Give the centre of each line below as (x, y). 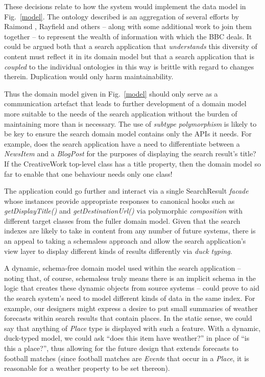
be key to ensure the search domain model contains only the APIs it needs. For (128, 134)
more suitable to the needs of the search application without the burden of (121, 113)
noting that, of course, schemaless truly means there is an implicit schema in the (130, 278)
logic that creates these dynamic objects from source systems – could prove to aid (132, 288)
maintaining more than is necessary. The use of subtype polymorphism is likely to (130, 123)
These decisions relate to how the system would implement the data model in (125, 6)
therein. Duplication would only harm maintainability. (89, 76)
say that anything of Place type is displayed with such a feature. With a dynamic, (132, 328)
